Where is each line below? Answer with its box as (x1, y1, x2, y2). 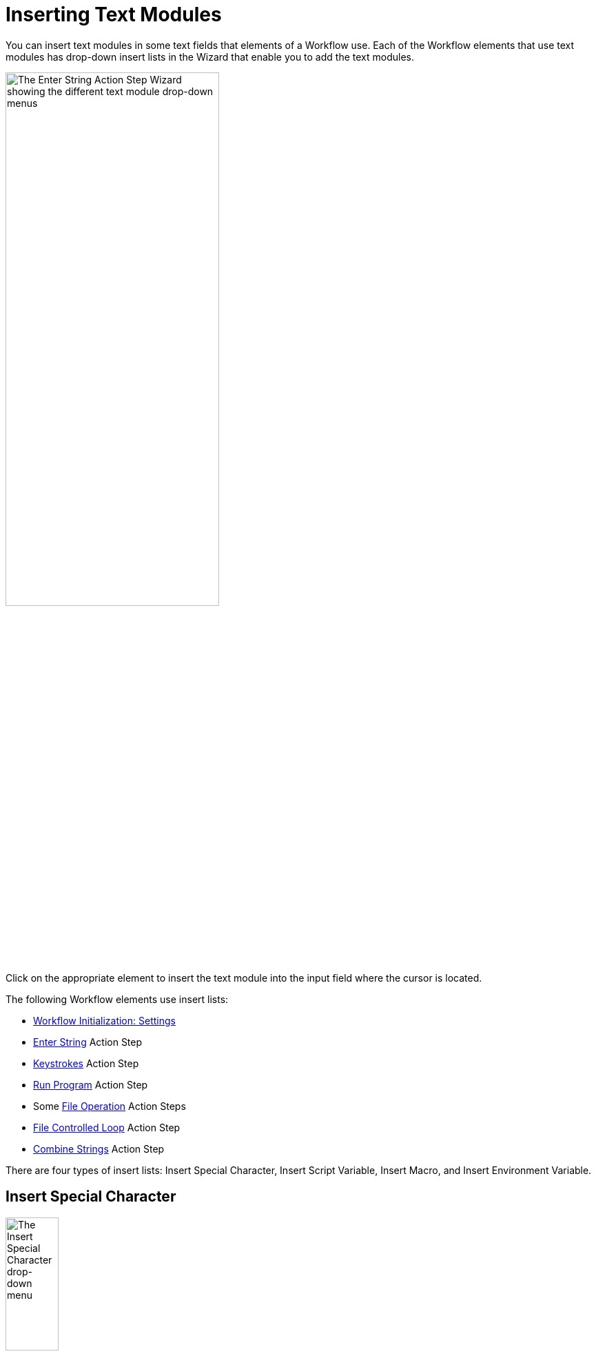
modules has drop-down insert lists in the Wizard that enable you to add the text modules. (6, 50, 414, 63)
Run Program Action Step (33, 1078, 148, 1091)
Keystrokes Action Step (33, 1057, 139, 1069)
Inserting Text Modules (6, 3, 222, 26)
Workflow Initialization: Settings (33, 1014, 176, 1026)
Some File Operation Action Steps (33, 1100, 186, 1112)
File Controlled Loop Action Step (33, 1121, 181, 1133)
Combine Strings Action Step (33, 1142, 165, 1155)
